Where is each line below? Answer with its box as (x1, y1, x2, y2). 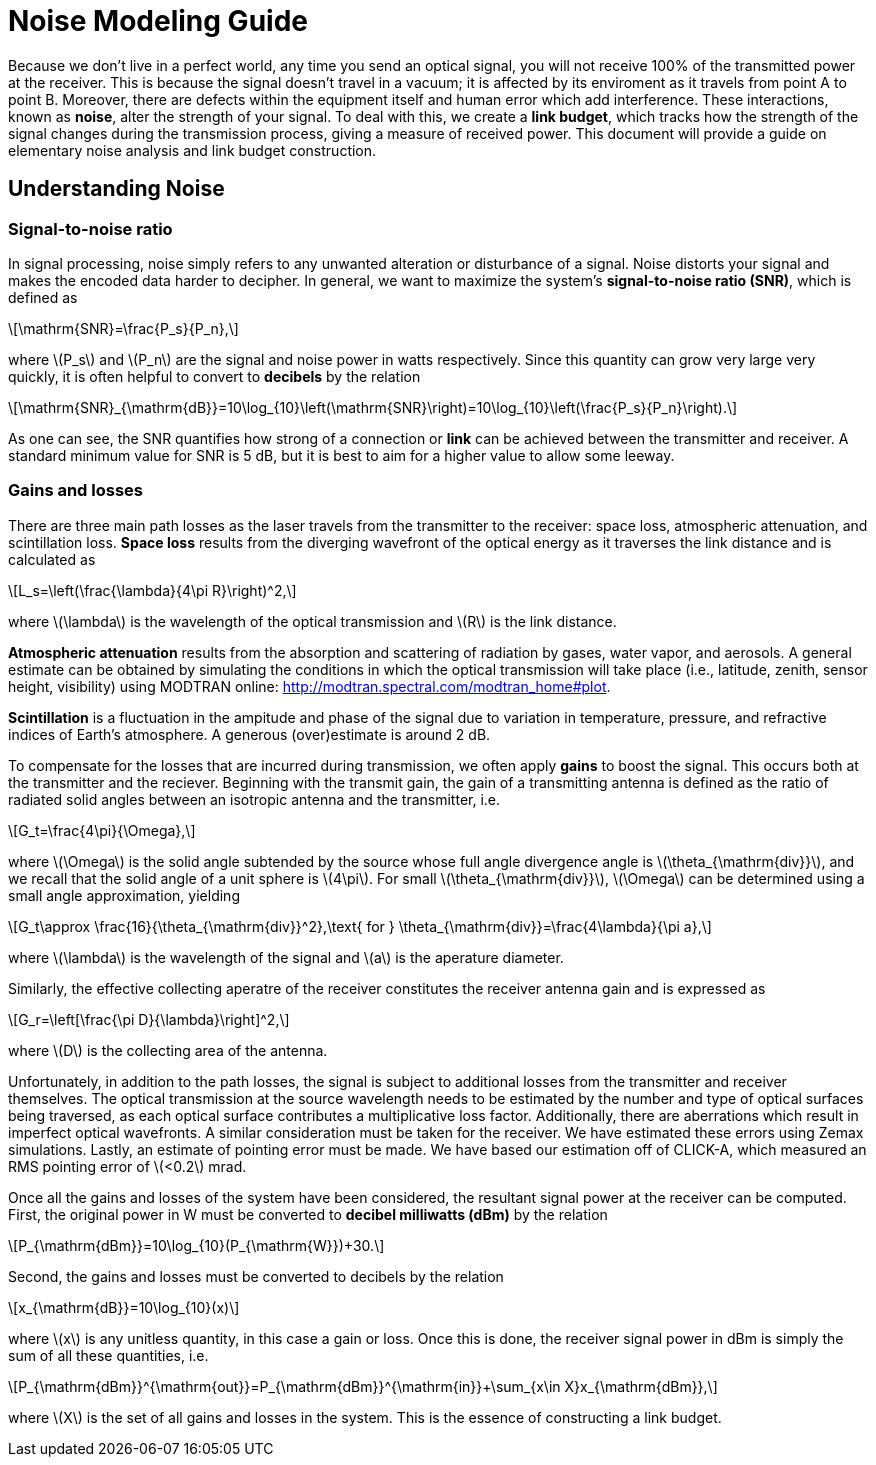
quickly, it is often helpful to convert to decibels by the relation (8, 367, 421, 385)
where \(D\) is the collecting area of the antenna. (8, 1041, 328, 1059)
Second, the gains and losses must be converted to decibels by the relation (8, 1267, 504, 1285)
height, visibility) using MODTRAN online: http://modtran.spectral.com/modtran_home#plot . (8, 677, 611, 695)
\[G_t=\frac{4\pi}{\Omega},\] (8, 821, 196, 839)
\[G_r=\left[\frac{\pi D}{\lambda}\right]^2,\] (8, 1010, 290, 1028)
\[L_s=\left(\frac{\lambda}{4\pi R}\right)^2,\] (8, 581, 297, 599)
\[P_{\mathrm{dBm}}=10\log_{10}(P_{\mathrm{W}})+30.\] (8, 1236, 385, 1254)
